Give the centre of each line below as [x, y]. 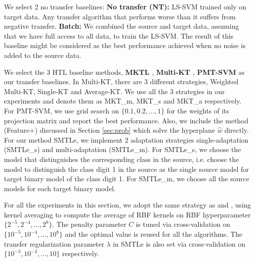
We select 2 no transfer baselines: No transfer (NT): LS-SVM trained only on [125, 6]
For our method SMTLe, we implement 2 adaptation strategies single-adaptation [126, 139]
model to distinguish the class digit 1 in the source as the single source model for [127, 169]
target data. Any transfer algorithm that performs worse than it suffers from [120, 16]
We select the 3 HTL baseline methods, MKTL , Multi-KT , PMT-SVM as [125, 72]
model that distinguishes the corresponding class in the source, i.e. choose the [122, 159]
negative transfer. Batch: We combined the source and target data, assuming [122, 26]
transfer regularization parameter [54, 243]
